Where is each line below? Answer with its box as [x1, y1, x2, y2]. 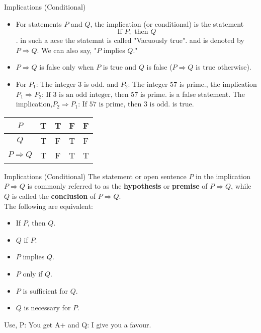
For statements [16, 18, 62, 29]
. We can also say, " [37, 44, 97, 55]
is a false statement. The [169, 88, 245, 99]
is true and [103, 62, 137, 72]
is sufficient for [23, 285, 68, 296]
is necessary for [24, 302, 71, 313]
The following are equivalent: [4, 200, 93, 211]
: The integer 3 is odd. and [36, 78, 119, 89]
